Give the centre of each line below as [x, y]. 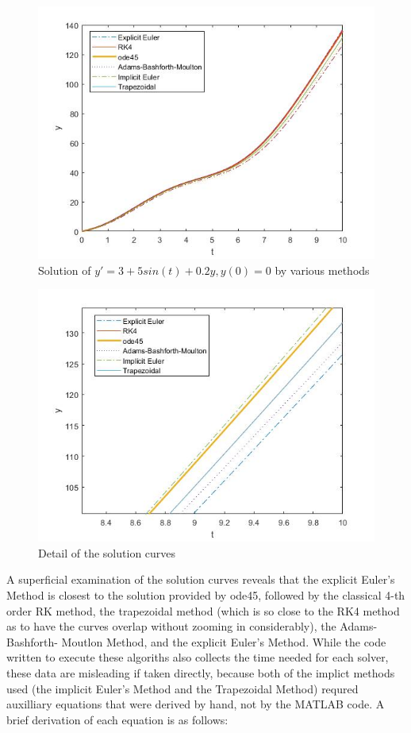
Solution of [65, 270]
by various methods [322, 270]
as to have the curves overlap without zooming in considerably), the [171, 626]
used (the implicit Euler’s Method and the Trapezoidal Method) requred [182, 688]
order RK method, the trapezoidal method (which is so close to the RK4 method [203, 610]
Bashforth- [32, 641]
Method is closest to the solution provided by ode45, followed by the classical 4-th [206, 594]
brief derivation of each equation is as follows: [117, 719]
